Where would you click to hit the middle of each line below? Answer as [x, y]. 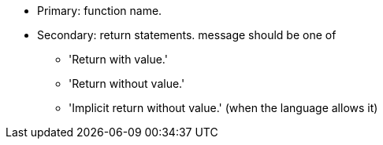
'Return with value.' [118, 59]
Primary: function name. [100, 11]
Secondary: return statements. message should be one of [187, 35]
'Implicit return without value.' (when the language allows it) [223, 108]
